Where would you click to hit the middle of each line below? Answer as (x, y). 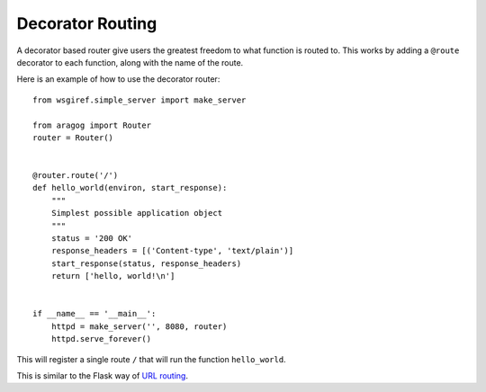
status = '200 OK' (92, 239)
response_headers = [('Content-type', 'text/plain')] (172, 251)
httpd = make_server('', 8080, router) (139, 326)
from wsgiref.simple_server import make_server (139, 100)
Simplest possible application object (137, 213)
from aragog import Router (92, 125)
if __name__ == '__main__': (94, 314)
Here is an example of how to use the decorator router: (118, 79)
